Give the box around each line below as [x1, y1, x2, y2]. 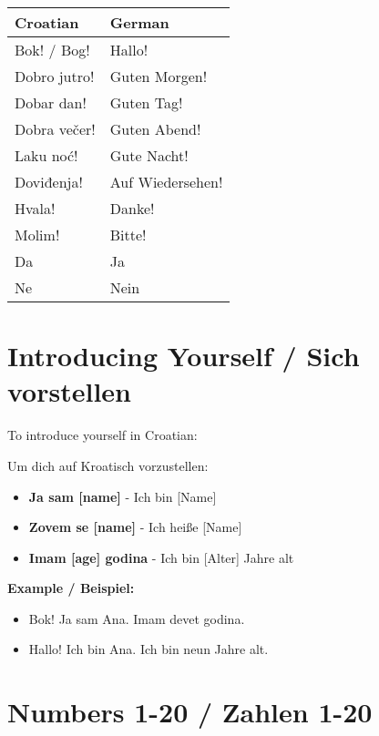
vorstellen [7, 373, 131, 410]
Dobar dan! [15, 92, 87, 113]
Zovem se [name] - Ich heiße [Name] [28, 517, 242, 537]
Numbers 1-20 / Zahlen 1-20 [7, 693, 373, 731]
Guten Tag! [109, 92, 183, 113]
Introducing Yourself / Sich [7, 337, 360, 374]
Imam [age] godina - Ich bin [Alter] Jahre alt [28, 547, 294, 567]
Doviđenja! [15, 171, 83, 192]
